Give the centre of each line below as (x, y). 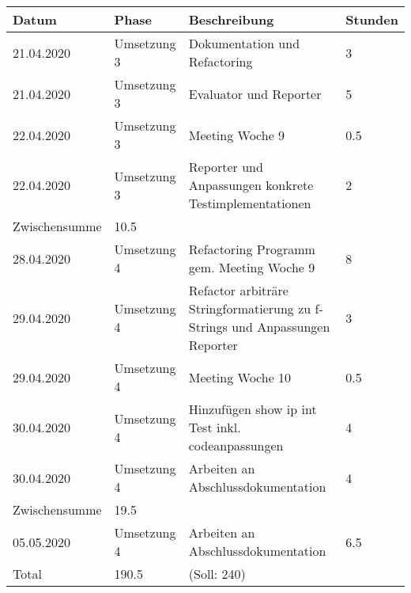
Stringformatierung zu (250, 308)
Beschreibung (231, 19)
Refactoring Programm (252, 249)
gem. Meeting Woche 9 (252, 267)
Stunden (372, 19)
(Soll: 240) (217, 574)
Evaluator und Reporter (255, 93)
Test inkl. (215, 427)
